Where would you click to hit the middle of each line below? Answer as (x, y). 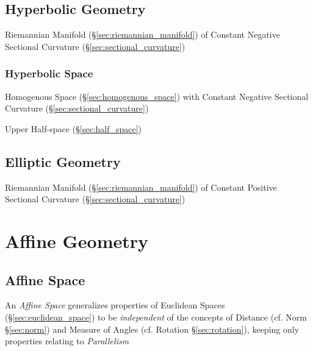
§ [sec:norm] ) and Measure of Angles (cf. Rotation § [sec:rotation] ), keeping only (152, 329)
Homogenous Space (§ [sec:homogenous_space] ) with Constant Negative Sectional (157, 96)
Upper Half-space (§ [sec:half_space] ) (74, 128)
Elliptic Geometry (63, 161)
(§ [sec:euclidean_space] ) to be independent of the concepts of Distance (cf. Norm (156, 317)
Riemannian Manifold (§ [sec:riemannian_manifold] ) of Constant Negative (142, 34)
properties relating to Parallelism (67, 341)
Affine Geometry (77, 240)
